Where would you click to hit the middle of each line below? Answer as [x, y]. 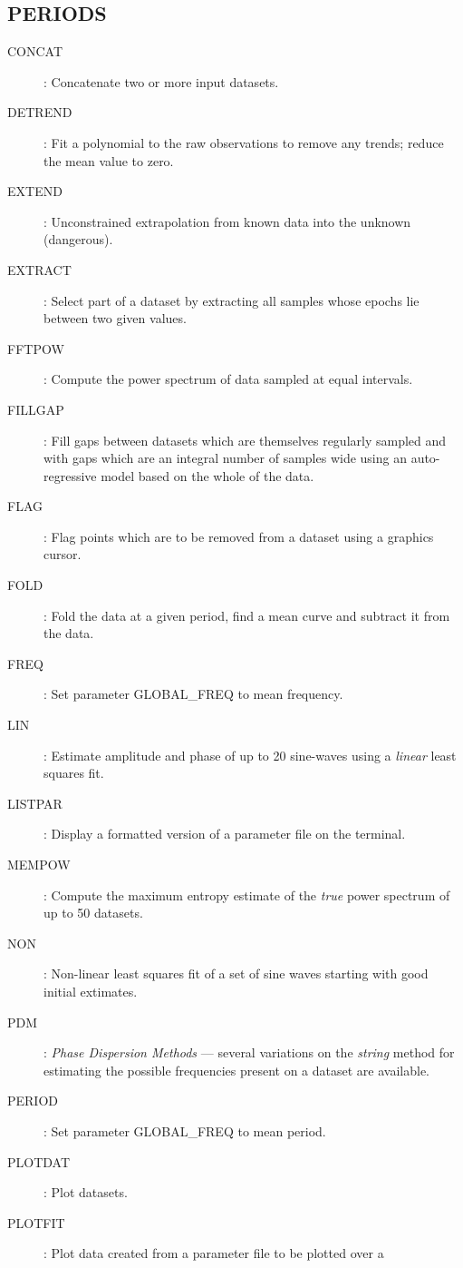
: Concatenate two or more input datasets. [161, 81]
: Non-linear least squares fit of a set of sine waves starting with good [236, 973]
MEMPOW [39, 865]
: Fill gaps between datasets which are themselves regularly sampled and [245, 440]
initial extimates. [91, 991]
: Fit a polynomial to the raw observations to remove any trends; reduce [244, 142]
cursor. [63, 554]
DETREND [40, 112]
